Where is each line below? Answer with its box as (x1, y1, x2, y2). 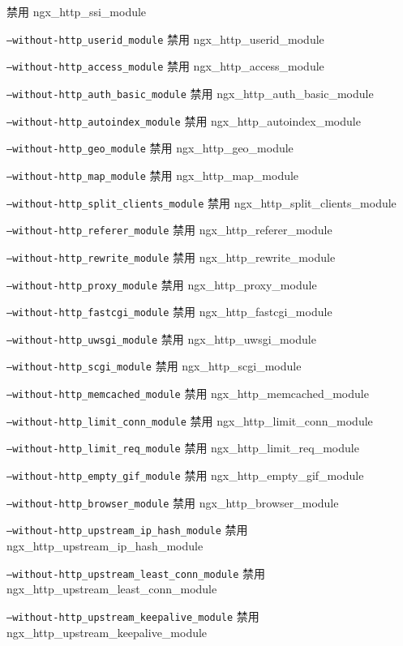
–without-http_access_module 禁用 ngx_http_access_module (6, 58, 324, 75)
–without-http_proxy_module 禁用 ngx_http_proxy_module (6, 276, 317, 293)
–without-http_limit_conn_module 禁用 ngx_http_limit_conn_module (6, 412, 373, 429)
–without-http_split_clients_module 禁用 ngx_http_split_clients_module (6, 194, 397, 211)
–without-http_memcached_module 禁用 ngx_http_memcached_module (6, 385, 369, 402)
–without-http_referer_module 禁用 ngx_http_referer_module (6, 221, 332, 238)
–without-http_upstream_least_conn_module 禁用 (6, 564, 266, 581)
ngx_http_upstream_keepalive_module (6, 623, 208, 640)
